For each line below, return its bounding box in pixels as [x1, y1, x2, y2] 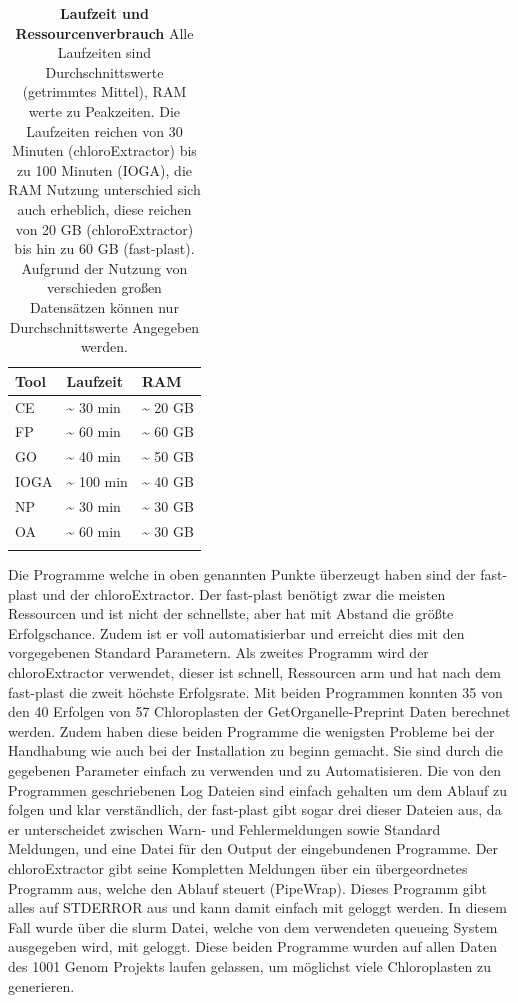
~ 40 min [66, 446, 121, 467]
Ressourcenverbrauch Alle [15, 22, 194, 43]
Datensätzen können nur [30, 296, 179, 317]
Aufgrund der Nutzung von [21, 257, 188, 278]
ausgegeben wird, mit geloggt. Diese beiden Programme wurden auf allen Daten [8, 936, 497, 957]
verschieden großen [47, 277, 162, 298]
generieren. [8, 975, 75, 996]
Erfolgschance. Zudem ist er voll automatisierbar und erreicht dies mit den [8, 622, 465, 643]
